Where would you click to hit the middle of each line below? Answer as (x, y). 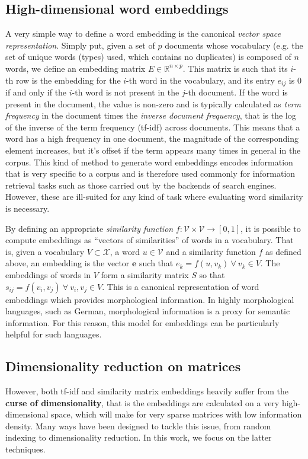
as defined (283, 251)
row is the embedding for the (68, 80)
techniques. (25, 449)
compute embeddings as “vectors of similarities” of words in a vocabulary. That (150, 240)
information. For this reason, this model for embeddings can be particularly (142, 322)
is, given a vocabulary (45, 251)
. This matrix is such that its (235, 68)
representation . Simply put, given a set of (80, 45)
